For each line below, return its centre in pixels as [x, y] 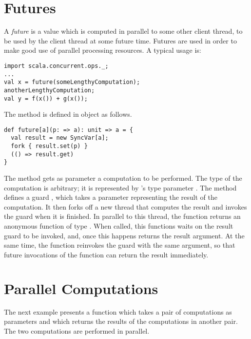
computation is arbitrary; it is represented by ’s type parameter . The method [120, 187]
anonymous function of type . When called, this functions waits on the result [119, 226]
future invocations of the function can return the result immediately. [106, 254]
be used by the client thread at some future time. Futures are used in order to [120, 40]
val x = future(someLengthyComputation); [72, 82]
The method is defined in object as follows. [68, 114]
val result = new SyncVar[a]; [60, 138]
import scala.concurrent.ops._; [56, 66]
